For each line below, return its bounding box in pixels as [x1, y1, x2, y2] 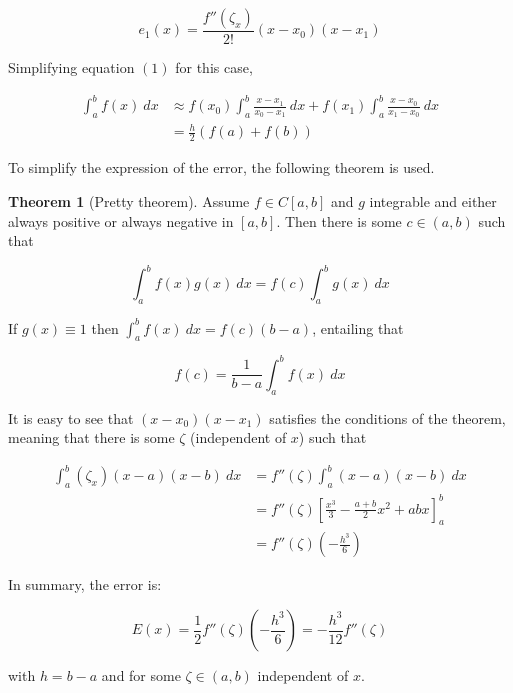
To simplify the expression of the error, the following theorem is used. [8, 157, 435, 178]
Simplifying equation [8, 57, 135, 78]
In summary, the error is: [8, 574, 162, 595]
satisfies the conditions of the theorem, [269, 407, 506, 428]
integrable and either [369, 190, 497, 211]
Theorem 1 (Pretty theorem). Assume [8, 190, 250, 211]
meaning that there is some [8, 427, 175, 448]
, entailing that [312, 317, 404, 338]
